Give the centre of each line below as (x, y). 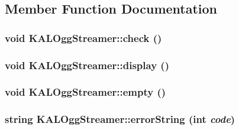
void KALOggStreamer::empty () (85, 92)
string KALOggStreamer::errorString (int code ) (120, 119)
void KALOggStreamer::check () (83, 38)
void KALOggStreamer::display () (87, 65)
